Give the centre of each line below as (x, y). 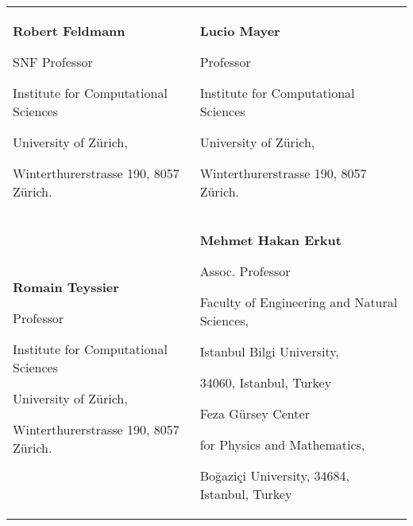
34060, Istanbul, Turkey (266, 382)
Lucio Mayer (240, 31)
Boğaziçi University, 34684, (274, 475)
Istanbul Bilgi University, (269, 351)
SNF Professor (53, 62)
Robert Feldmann (69, 31)
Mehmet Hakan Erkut (270, 240)
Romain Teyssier (66, 286)
